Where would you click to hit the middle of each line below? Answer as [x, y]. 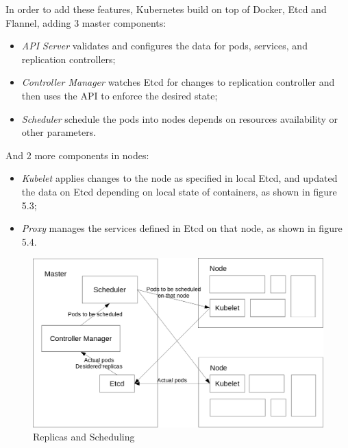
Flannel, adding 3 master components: [86, 22]
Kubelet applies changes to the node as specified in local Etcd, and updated [179, 178]
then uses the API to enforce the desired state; [120, 95]
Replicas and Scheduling [84, 437]
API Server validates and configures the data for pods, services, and [164, 46]
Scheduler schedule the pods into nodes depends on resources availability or [180, 118]
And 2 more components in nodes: [77, 155]
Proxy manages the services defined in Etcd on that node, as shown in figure [182, 228]
